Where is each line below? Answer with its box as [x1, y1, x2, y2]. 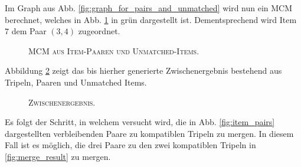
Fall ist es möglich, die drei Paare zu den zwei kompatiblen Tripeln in [5, 139, 256, 151]
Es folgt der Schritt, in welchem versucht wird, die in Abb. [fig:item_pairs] [5, 116, 275, 128]
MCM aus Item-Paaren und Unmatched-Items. [28, 44, 199, 57]
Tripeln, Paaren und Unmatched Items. [5, 76, 147, 88]
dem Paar [11, 25, 47, 37]
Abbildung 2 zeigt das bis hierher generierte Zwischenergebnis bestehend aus [5, 64, 282, 77]
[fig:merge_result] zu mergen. [5, 150, 111, 162]
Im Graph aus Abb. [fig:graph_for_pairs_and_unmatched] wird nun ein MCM [5, 2, 293, 14]
